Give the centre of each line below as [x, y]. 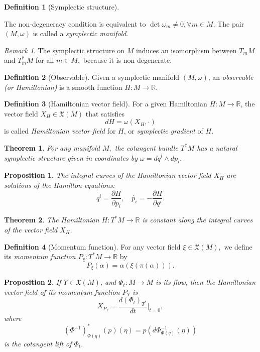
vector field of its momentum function [62, 291]
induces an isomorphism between [186, 50]
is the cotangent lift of [38, 344]
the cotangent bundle [146, 147]
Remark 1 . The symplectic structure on [64, 50]
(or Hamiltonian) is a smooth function [63, 87]
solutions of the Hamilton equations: [59, 185]
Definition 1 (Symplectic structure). [62, 7]
